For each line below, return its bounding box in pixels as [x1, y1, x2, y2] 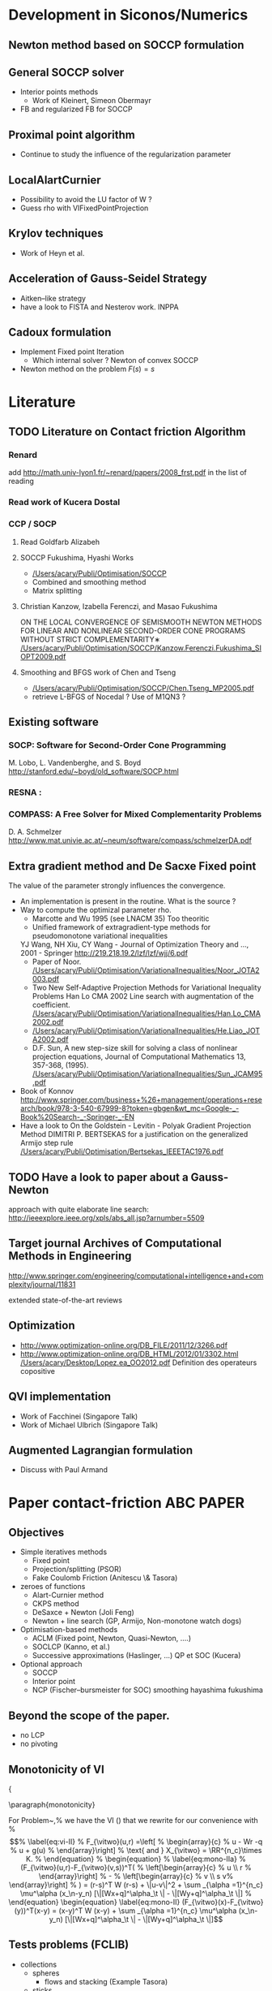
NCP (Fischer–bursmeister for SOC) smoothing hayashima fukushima [32, 1685, 263, 1695]
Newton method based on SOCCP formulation [8, 38, 244, 52]
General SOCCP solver [8, 65, 125, 79]
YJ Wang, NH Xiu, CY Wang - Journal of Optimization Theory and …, [19, 939, 249, 949]
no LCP [19, 1730, 45, 1740]
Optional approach [19, 1659, 83, 1669]
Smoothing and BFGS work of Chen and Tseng [19, 667, 176, 677]
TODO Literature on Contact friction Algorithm [8, 425, 246, 439]
